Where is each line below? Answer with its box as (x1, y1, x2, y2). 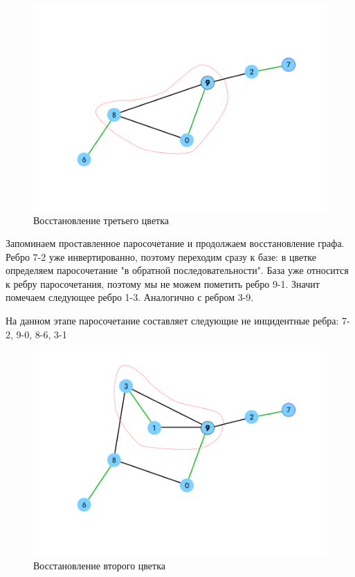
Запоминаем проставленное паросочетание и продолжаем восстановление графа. (6, 236, 345, 250)
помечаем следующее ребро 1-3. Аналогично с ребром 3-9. (6, 290, 254, 304)
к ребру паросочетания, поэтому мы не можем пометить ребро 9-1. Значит (6, 276, 320, 291)
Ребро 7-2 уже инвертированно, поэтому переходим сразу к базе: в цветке (6, 249, 316, 264)
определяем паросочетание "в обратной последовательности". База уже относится (6, 263, 349, 277)
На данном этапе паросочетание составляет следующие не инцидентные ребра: (6, 313, 339, 328)
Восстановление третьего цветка (33, 212, 170, 227)
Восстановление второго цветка (33, 558, 166, 572)
